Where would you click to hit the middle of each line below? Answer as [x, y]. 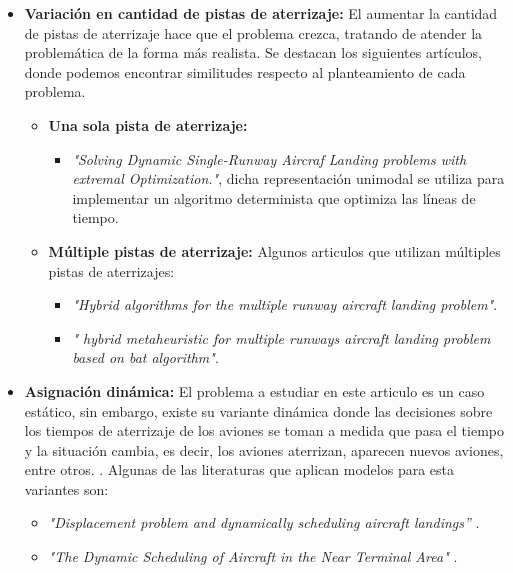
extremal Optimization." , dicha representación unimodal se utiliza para [288, 178]
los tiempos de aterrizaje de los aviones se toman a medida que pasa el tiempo [264, 430]
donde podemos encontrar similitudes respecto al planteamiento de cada [245, 71]
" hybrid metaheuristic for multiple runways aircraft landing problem [281, 337]
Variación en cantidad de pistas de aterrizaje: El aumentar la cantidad [261, 13]
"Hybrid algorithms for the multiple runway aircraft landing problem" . [285, 304]
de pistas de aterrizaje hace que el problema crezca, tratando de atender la [253, 32]
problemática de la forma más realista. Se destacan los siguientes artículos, [253, 52]
